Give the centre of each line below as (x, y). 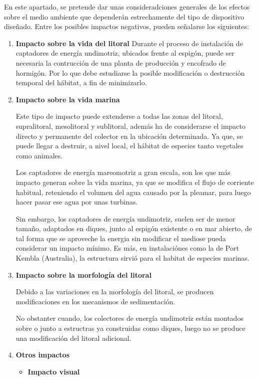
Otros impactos (43, 355)
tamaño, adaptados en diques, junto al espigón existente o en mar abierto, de (134, 228)
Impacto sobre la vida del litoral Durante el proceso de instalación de (129, 43)
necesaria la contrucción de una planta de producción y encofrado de (121, 62)
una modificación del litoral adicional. (73, 338)
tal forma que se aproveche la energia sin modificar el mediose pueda (121, 238)
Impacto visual (54, 371)
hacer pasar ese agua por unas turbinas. (77, 202)
